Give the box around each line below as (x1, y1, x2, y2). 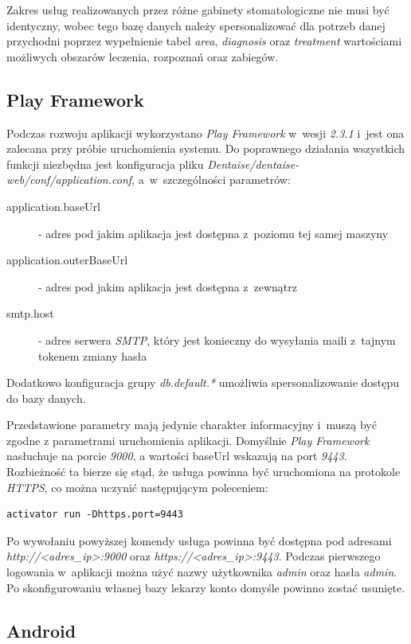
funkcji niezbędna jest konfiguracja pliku (6, 155, 204, 172)
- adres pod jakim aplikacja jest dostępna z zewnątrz (38, 278, 298, 295)
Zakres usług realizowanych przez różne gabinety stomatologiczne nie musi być (6, 2, 389, 18)
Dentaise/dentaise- (207, 155, 299, 172)
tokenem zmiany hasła (38, 347, 147, 364)
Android (6, 618, 76, 642)
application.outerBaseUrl (6, 252, 128, 268)
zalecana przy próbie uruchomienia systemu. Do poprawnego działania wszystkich (6, 140, 405, 157)
